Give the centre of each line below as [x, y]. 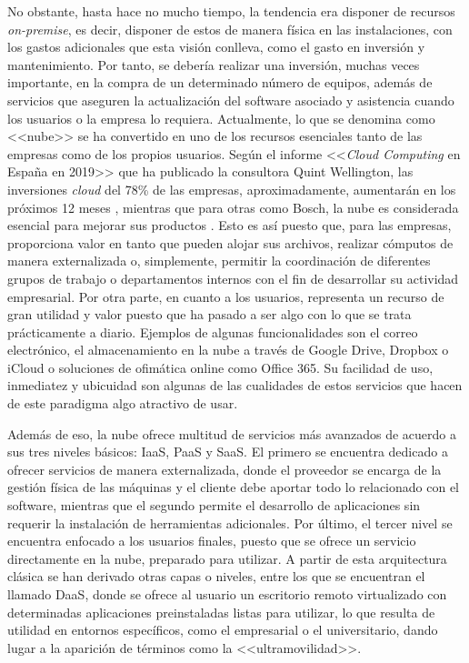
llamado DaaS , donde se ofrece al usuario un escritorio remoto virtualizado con [227, 594]
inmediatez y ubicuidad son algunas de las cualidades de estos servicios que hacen [235, 385]
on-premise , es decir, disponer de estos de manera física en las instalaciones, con [230, 29]
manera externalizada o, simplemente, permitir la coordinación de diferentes [219, 261]
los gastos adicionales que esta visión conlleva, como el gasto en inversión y [216, 47]
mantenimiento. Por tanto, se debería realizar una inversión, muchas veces [214, 64]
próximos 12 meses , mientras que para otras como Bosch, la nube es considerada [233, 207]
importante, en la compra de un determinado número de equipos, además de [220, 82]
